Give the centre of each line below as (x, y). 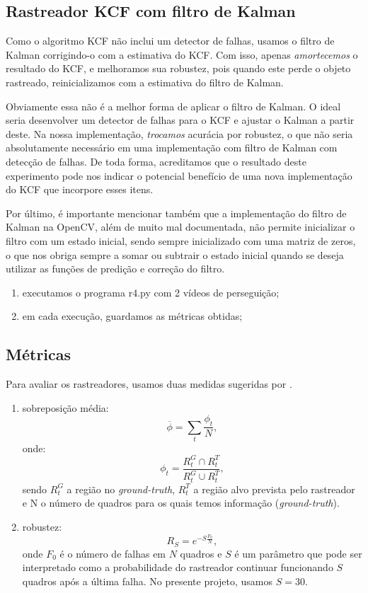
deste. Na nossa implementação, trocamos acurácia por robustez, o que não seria (179, 133)
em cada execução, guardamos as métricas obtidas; (132, 316)
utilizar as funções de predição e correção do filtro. (115, 269)
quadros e (201, 553)
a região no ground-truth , (121, 489)
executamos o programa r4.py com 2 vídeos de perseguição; (151, 292)
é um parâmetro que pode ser (298, 553)
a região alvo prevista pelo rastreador (274, 489)
